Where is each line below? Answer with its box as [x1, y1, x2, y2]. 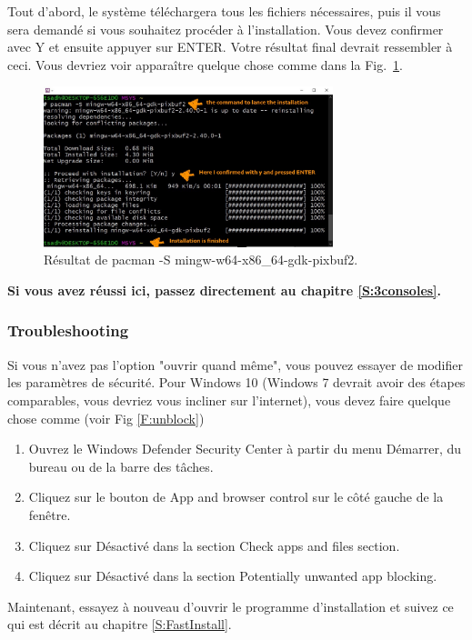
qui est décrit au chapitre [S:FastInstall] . [7, 615, 232, 634]
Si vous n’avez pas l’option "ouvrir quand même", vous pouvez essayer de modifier [7, 355, 464, 374]
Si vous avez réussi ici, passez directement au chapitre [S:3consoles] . [7, 280, 442, 299]
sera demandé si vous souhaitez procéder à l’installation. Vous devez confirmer [7, 19, 444, 38]
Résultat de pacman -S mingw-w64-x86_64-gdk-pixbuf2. [44, 250, 358, 269]
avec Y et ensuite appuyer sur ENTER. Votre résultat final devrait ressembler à [7, 37, 453, 56]
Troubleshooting [7, 319, 129, 342]
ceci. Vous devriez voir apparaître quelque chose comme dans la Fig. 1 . [7, 55, 403, 74]
